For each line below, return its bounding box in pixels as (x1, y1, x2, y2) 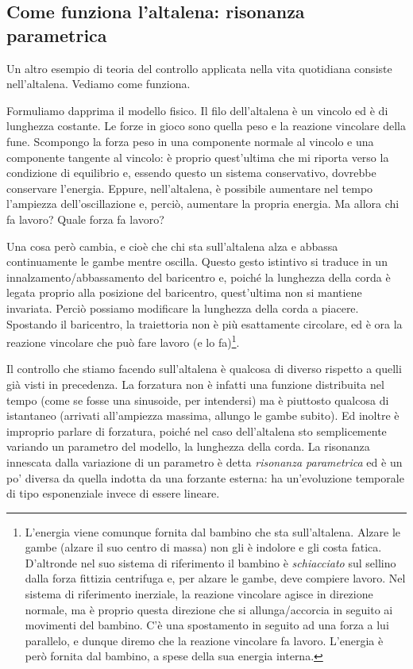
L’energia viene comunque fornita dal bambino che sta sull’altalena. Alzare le (25, 523, 400, 540)
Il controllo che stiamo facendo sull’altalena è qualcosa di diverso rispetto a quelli (6, 360, 402, 377)
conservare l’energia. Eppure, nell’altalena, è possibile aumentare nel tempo (6, 179, 373, 196)
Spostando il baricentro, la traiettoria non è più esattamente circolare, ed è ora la (6, 315, 403, 332)
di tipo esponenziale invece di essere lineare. (6, 485, 220, 502)
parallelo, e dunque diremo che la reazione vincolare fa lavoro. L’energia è (25, 632, 384, 648)
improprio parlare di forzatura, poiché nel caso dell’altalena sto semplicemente (6, 422, 387, 439)
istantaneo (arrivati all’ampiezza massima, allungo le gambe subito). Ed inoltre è (6, 407, 399, 424)
